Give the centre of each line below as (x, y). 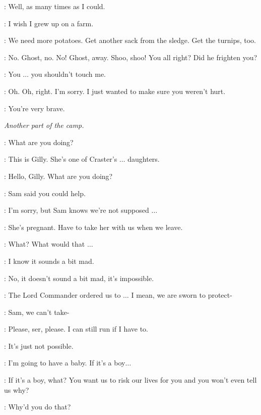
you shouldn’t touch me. (68, 74)
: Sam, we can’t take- (37, 312)
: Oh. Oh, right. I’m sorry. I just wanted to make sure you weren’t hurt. (115, 91)
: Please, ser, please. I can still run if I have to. (76, 329)
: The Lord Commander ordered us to (62, 295)
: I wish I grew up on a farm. (49, 23)
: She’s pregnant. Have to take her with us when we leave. (93, 227)
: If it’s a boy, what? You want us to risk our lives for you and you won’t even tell (130, 380)
